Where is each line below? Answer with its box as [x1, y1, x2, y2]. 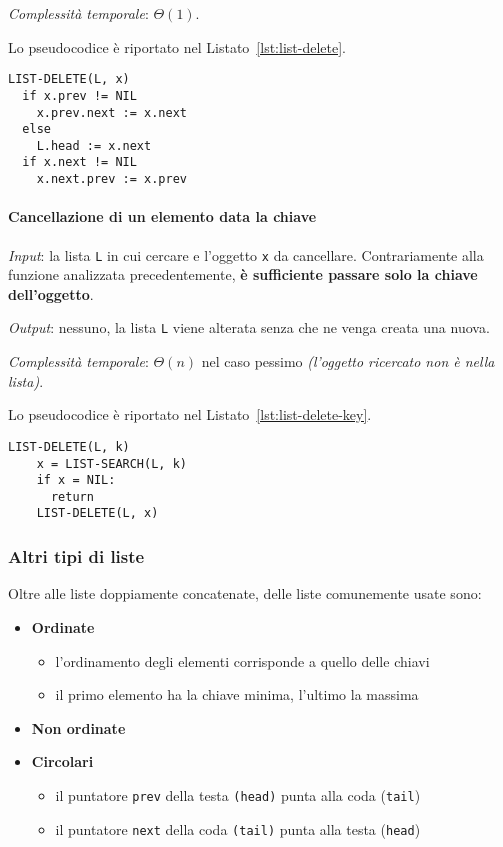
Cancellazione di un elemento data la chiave [8, 206, 317, 227]
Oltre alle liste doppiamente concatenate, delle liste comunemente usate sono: [8, 583, 482, 604]
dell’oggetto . [8, 283, 94, 304]
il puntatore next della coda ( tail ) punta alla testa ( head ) [55, 818, 421, 839]
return [50, 489, 94, 504]
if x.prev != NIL [22, 88, 137, 103]
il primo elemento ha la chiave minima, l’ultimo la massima [55, 684, 419, 705]
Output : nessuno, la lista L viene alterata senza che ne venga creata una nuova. [8, 317, 490, 338]
